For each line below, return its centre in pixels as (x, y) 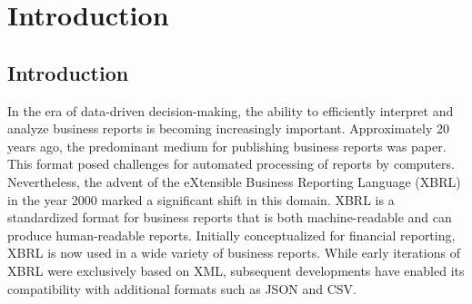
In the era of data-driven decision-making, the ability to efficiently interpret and (231, 110)
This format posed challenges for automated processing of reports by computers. (231, 164)
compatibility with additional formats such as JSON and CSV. (182, 288)
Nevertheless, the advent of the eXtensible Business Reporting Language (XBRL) (234, 181)
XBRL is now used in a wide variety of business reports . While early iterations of (234, 253)
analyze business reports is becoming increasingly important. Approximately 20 (229, 128)
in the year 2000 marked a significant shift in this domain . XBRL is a (201, 199)
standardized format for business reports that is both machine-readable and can (230, 217)
